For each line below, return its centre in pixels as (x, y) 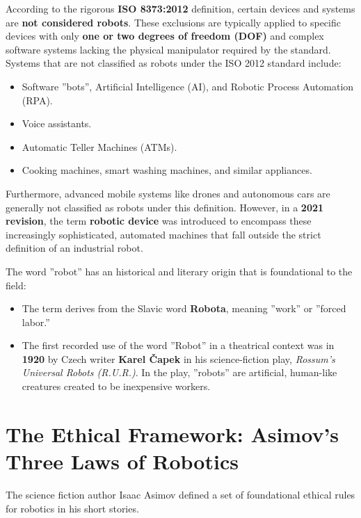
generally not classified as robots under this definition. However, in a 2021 (165, 207)
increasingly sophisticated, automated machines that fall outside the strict (163, 234)
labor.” (36, 322)
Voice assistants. (57, 123)
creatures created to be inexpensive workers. (116, 386)
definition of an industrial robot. (74, 248)
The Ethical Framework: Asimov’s (173, 434)
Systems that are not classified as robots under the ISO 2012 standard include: (174, 63)
